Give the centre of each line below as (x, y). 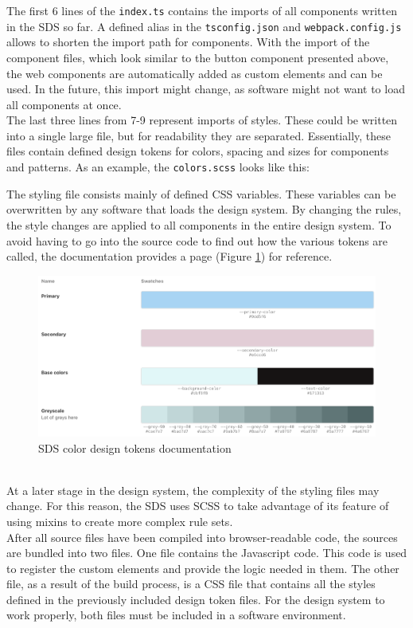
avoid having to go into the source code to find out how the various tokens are (197, 240)
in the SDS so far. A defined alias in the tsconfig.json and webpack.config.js (204, 26)
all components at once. (64, 104)
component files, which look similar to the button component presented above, (198, 57)
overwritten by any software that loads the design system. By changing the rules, (204, 209)
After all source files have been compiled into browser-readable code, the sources (202, 537)
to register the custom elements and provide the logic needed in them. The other (203, 568)
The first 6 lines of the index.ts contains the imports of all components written (202, 10)
